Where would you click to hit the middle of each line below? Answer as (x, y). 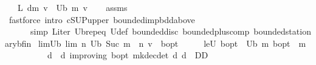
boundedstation (282, 31)
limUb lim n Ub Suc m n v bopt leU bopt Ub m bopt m (172, 43)
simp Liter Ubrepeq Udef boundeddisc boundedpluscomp (140, 31)
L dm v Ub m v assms (72, 7)
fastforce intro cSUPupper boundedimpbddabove (102, 19)
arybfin (18, 43)
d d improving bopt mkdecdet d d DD (128, 55)
